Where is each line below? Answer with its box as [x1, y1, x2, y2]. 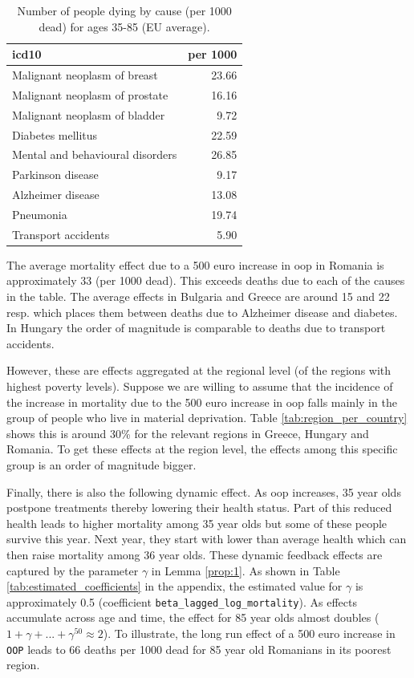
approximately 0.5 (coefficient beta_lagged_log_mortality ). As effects [6, 593, 357, 610]
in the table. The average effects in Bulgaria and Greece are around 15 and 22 [6, 288, 390, 305]
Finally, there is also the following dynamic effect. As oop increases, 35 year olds [6, 483, 401, 500]
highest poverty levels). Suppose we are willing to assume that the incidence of [6, 378, 393, 395]
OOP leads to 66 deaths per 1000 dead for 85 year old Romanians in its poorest [6, 640, 392, 657]
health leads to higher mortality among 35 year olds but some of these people [6, 514, 388, 531]
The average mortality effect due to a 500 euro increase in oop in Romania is [6, 256, 384, 273]
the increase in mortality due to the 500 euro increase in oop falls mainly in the [6, 393, 397, 410]
